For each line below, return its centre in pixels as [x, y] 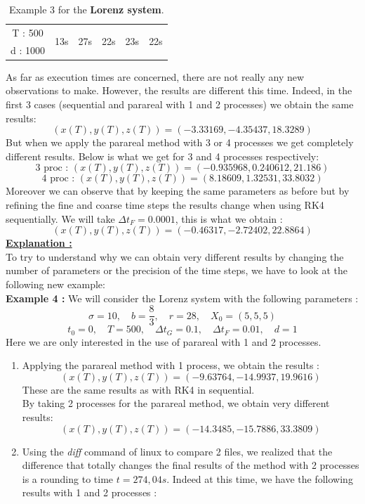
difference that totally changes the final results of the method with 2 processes [191, 465]
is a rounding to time [68, 478]
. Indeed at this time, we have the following [260, 478]
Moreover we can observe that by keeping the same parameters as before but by [178, 191]
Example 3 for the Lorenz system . [86, 9]
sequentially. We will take [60, 218]
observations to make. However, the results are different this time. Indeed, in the [179, 90]
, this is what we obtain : [229, 218]
